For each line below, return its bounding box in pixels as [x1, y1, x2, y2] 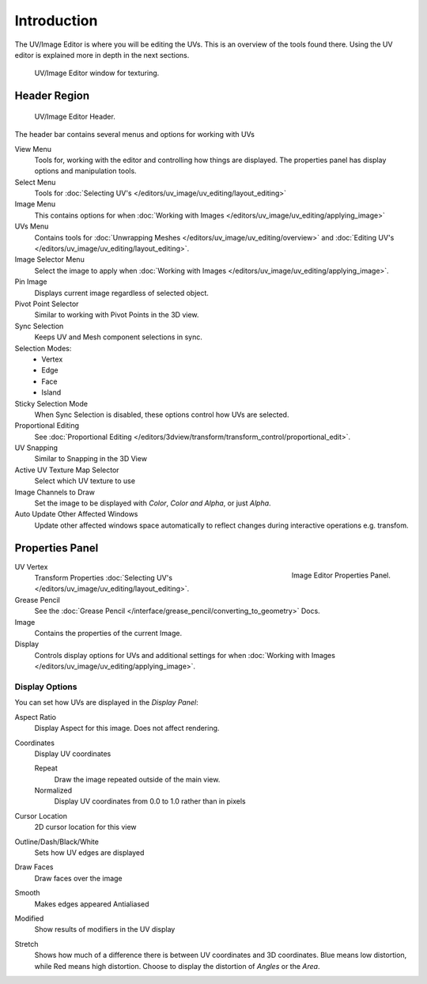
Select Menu [14, 177, 56, 187]
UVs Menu [14, 221, 49, 231]
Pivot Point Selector [14, 299, 79, 308]
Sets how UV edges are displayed [34, 848, 145, 857]
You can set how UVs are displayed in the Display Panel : [14, 698, 198, 707]
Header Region [14, 89, 90, 103]
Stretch [14, 939, 39, 948]
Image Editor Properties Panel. [291, 570, 391, 580]
